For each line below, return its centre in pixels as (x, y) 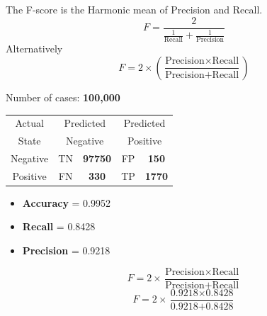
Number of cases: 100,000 (63, 97)
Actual (29, 123)
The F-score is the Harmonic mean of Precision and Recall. (134, 9)
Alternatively (34, 49)
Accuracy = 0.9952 (66, 202)
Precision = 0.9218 (66, 250)
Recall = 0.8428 (59, 226)
